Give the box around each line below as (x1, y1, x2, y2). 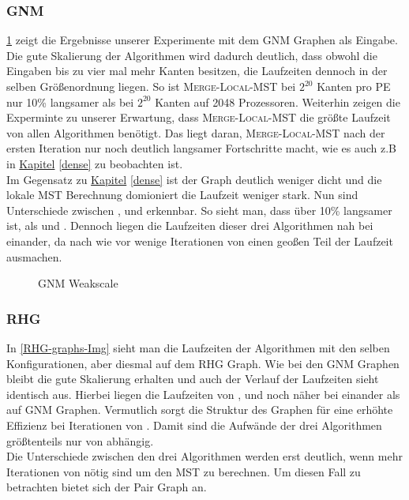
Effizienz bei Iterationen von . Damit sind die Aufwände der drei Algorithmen (6, 416, 382, 433)
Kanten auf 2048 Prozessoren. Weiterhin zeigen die (155, 93, 400, 110)
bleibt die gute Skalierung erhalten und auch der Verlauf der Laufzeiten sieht (6, 370, 379, 387)
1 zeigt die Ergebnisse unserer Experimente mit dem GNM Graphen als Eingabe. (6, 32, 398, 48)
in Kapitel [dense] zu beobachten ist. (6, 155, 183, 171)
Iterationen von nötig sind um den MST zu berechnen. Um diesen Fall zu (6, 463, 361, 479)
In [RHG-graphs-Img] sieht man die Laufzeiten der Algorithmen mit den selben (6, 339, 390, 355)
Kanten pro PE (317, 78, 391, 94)
